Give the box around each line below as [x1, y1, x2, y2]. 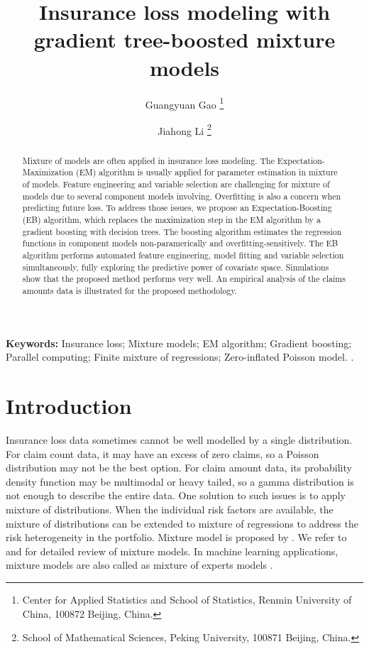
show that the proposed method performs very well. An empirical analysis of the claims [22, 273, 346, 285]
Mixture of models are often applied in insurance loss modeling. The [22, 154, 275, 166]
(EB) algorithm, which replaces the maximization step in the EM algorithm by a [22, 214, 321, 226]
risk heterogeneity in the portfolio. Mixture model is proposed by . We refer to [6, 530, 347, 545]
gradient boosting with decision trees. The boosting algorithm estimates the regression [22, 225, 342, 237]
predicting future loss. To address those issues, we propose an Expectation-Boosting [22, 202, 332, 214]
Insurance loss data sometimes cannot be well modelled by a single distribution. [6, 432, 353, 447]
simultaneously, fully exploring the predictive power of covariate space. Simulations [22, 261, 329, 273]
